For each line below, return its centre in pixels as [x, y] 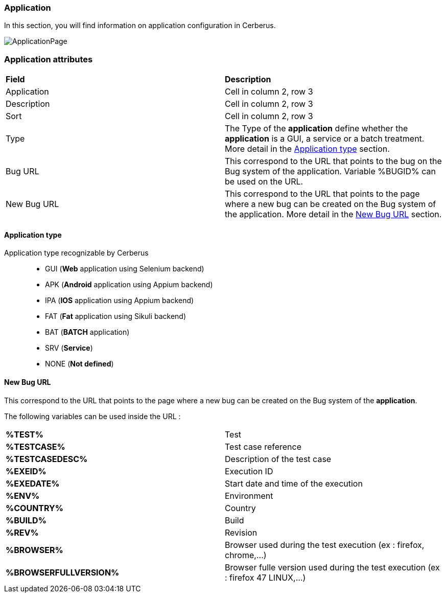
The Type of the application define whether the [316, 129]
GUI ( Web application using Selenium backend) [125, 269]
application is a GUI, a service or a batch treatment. [325, 139]
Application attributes [49, 59]
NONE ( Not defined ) [79, 364]
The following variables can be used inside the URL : [92, 416]
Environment [249, 496]
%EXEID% [26, 471]
